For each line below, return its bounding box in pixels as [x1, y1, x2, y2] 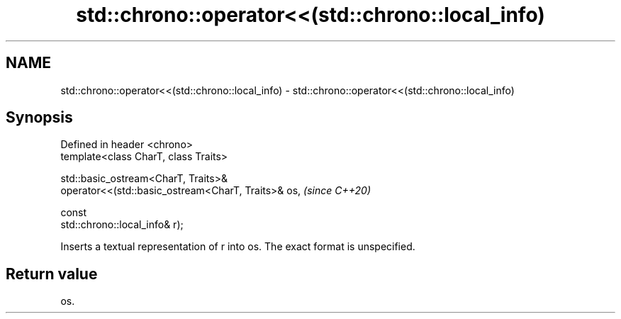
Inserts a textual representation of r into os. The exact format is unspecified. [60, 240, 415, 253]
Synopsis [6, 108, 73, 127]
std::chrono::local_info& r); [60, 218, 184, 231]
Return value [6, 264, 98, 283]
